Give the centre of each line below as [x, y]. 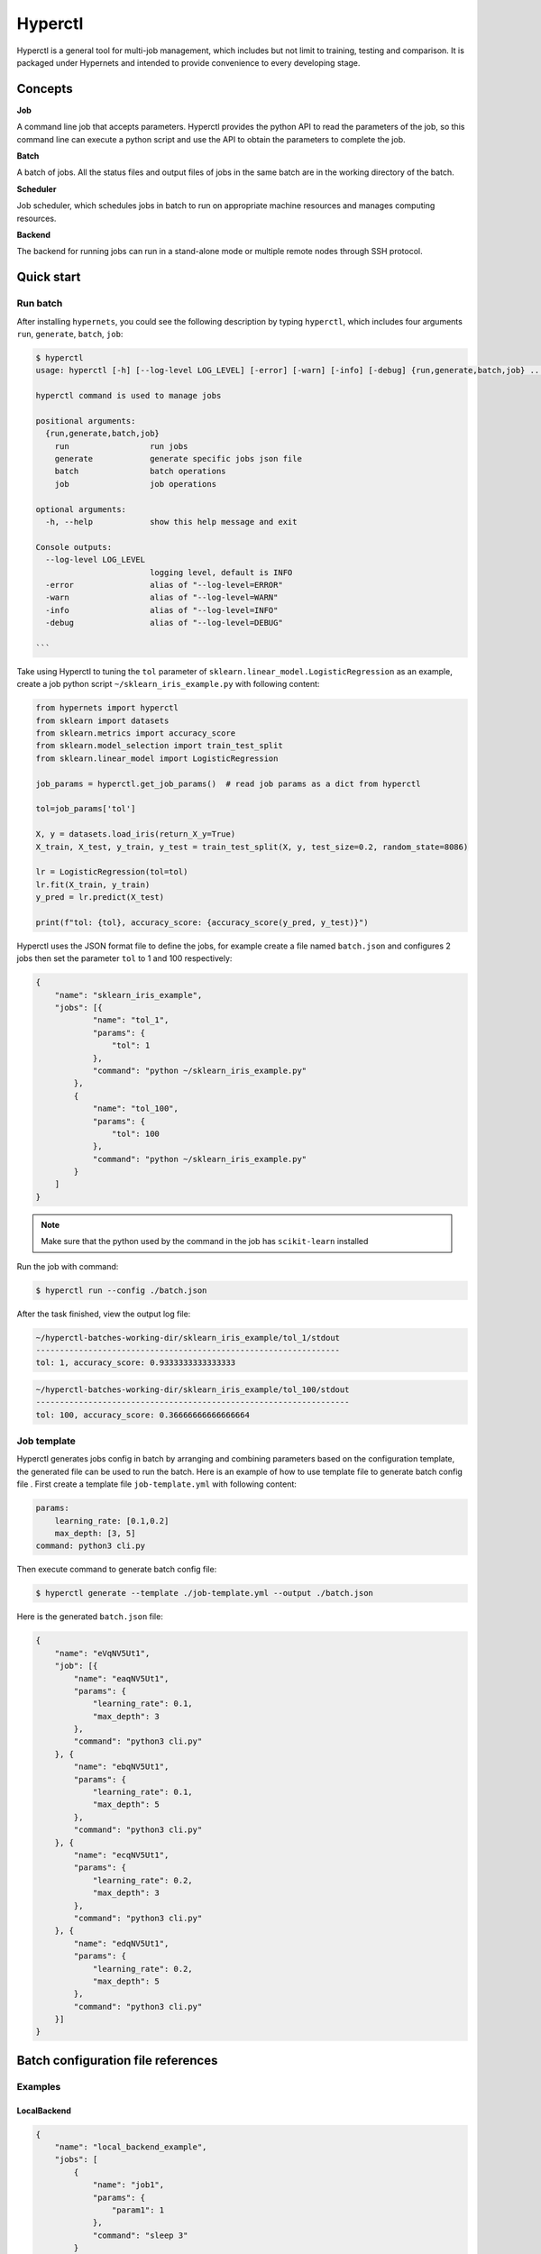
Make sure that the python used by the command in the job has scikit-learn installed [205, 1242]
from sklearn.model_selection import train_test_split [159, 746]
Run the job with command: [68, 1266]
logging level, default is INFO [221, 572]
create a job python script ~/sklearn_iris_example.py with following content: [168, 684]
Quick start [49, 277]
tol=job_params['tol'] [86, 809]
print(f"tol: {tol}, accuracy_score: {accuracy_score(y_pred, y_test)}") [202, 922]
